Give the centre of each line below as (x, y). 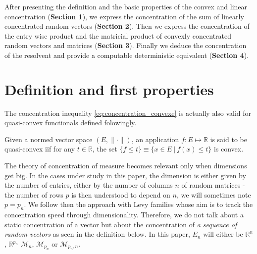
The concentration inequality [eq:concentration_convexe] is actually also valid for (128, 113)
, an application (155, 139)
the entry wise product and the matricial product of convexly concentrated (118, 35)
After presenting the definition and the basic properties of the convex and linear (126, 6)
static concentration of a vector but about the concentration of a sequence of (121, 224)
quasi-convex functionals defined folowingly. (71, 123)
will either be (223, 234)
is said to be (229, 139)
